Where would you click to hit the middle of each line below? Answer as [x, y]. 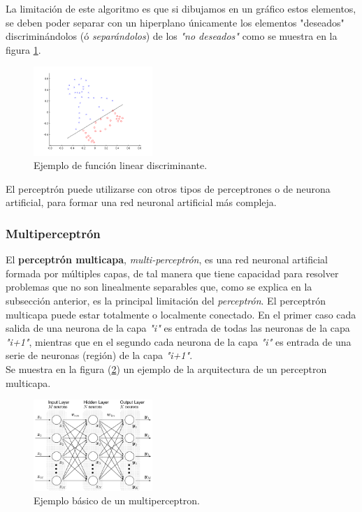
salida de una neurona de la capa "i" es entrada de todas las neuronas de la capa [178, 328]
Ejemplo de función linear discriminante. [121, 165]
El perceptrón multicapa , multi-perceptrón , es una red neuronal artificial [167, 259]
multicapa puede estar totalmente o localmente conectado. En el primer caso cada [181, 314]
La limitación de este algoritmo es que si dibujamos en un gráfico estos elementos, [181, 8]
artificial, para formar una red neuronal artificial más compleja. [141, 202]
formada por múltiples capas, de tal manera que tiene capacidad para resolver [172, 273]
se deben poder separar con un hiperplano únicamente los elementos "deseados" [175, 22]
